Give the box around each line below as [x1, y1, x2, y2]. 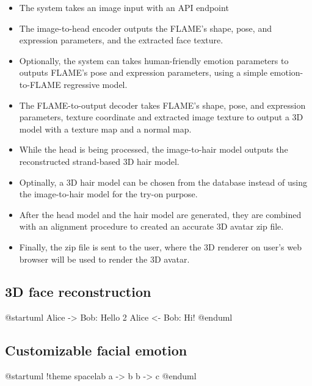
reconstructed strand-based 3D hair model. [19, 155, 180, 167]
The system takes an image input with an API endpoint [19, 1, 229, 13]
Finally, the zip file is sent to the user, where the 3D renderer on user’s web [19, 240, 302, 253]
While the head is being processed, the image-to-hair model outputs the [19, 143, 288, 156]
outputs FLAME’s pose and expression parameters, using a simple [19, 66, 267, 79]
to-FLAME [19, 78, 61, 90]
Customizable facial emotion [5, 341, 187, 360]
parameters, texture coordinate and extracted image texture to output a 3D [19, 111, 303, 123]
